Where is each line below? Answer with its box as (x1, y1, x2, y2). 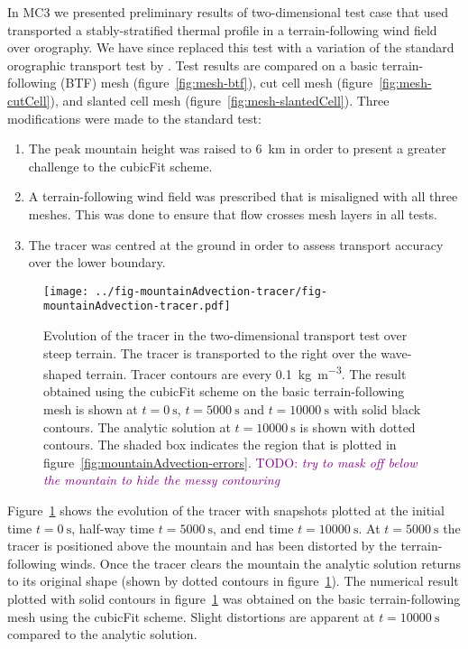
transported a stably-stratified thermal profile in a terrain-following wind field (7, 20, 437, 39)
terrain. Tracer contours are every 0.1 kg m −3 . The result (86, 362, 407, 383)
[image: (43, 284, 89, 298)
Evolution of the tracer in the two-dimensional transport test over (43, 326, 408, 345)
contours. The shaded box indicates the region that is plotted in (43, 435, 397, 454)
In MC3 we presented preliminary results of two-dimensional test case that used (7, 3, 449, 21)
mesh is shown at (43, 400, 138, 419)
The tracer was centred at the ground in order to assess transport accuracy (28, 235, 444, 254)
